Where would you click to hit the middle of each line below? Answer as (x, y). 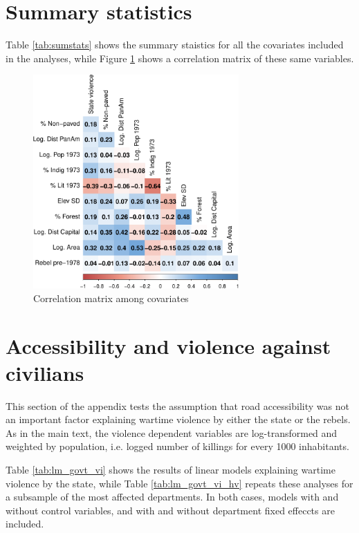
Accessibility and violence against (168, 345)
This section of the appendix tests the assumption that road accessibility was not (177, 405)
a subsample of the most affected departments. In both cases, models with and (172, 497)
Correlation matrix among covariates (111, 298)
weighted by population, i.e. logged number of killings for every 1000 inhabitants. (177, 446)
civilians (45, 372)
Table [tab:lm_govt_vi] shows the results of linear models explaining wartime (171, 470)
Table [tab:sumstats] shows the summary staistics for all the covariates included (175, 45)
